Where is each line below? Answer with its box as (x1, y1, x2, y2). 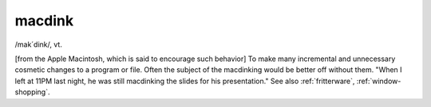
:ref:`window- (356, 76, 401, 86)
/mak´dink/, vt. (14, 40, 63, 49)
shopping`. (14, 87, 51, 97)
